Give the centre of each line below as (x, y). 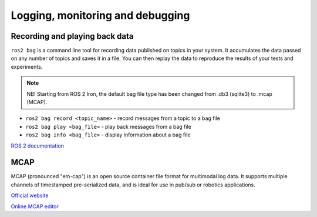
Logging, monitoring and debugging (100, 15)
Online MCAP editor (35, 206)
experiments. (27, 66)
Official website (30, 196)
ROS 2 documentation (38, 146)
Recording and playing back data (72, 36)
